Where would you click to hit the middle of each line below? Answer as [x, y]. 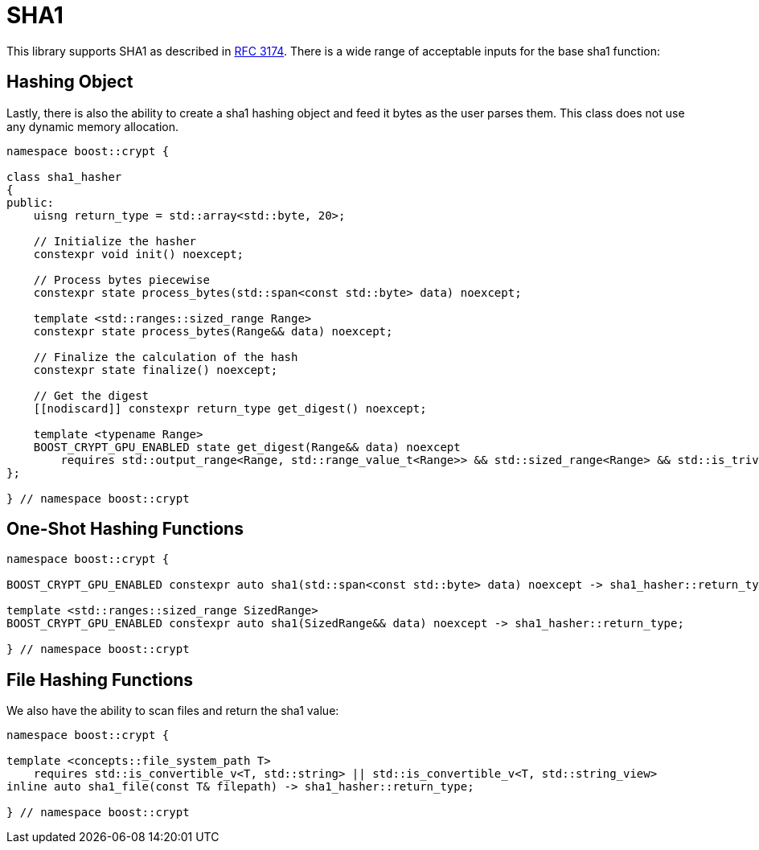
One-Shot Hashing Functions [125, 529]
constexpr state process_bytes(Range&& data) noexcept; [213, 331]
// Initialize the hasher [115, 241]
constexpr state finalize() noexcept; [156, 370]
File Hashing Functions [100, 680]
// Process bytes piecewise [121, 279]
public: [31, 202]
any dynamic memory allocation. [93, 126]
